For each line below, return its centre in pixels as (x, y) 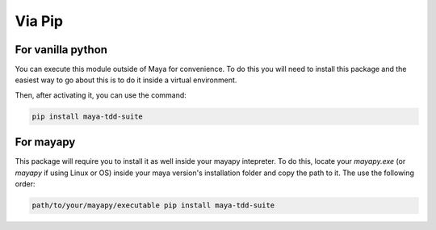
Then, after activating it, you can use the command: (101, 95)
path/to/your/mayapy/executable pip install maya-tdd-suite (153, 205)
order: (25, 184)
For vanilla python (61, 50)
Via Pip (39, 21)
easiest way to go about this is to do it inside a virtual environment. (126, 80)
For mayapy (45, 142)
